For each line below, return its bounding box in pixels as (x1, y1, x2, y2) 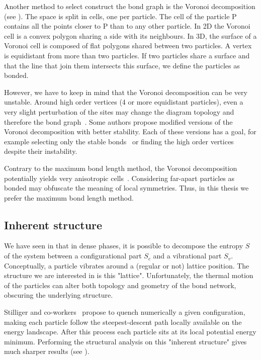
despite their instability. (4, 146, 77, 156)
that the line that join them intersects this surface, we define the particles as (4, 60, 240, 70)
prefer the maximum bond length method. (4, 192, 134, 203)
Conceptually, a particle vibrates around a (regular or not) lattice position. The (4, 260, 249, 271)
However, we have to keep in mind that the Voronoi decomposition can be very (4, 86, 247, 97)
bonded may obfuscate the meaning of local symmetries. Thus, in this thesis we (4, 183, 249, 193)
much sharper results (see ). (4, 346, 90, 356)
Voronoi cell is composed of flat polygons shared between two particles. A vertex (4, 40, 252, 51)
